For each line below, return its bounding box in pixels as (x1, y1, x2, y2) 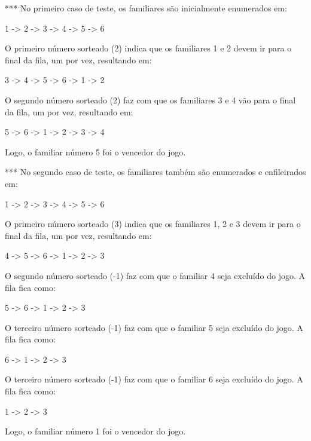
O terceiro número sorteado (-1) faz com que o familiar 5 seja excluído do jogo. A (5, 321, 303, 333)
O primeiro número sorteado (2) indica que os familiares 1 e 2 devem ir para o (5, 42, 292, 54)
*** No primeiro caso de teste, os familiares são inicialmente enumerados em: (5, 2, 287, 14)
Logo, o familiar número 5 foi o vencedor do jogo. (5, 145, 186, 158)
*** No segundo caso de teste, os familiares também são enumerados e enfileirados (5, 166, 306, 178)
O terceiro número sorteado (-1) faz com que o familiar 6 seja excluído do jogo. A (5, 373, 303, 385)
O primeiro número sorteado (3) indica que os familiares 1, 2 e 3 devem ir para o (5, 218, 301, 230)
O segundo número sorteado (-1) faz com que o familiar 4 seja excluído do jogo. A (5, 269, 305, 281)
